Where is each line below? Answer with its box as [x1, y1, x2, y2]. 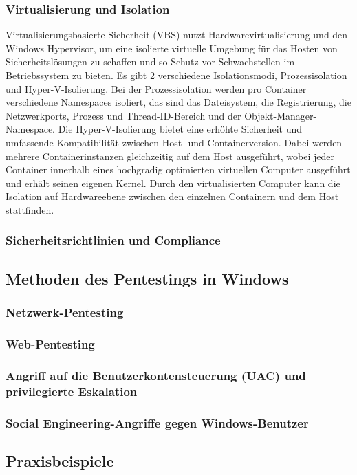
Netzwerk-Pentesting [6, 304, 124, 321]
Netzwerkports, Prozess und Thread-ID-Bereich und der [6, 108, 241, 122]
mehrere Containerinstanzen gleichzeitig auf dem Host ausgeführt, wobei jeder [6, 148, 334, 163]
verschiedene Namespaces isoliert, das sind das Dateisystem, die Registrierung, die [6, 95, 351, 109]
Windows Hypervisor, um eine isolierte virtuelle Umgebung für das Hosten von [6, 41, 338, 55]
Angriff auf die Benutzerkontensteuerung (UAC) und [6, 366, 306, 384]
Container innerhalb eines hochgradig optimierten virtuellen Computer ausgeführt [6, 162, 351, 177]
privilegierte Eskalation [6, 382, 138, 399]
